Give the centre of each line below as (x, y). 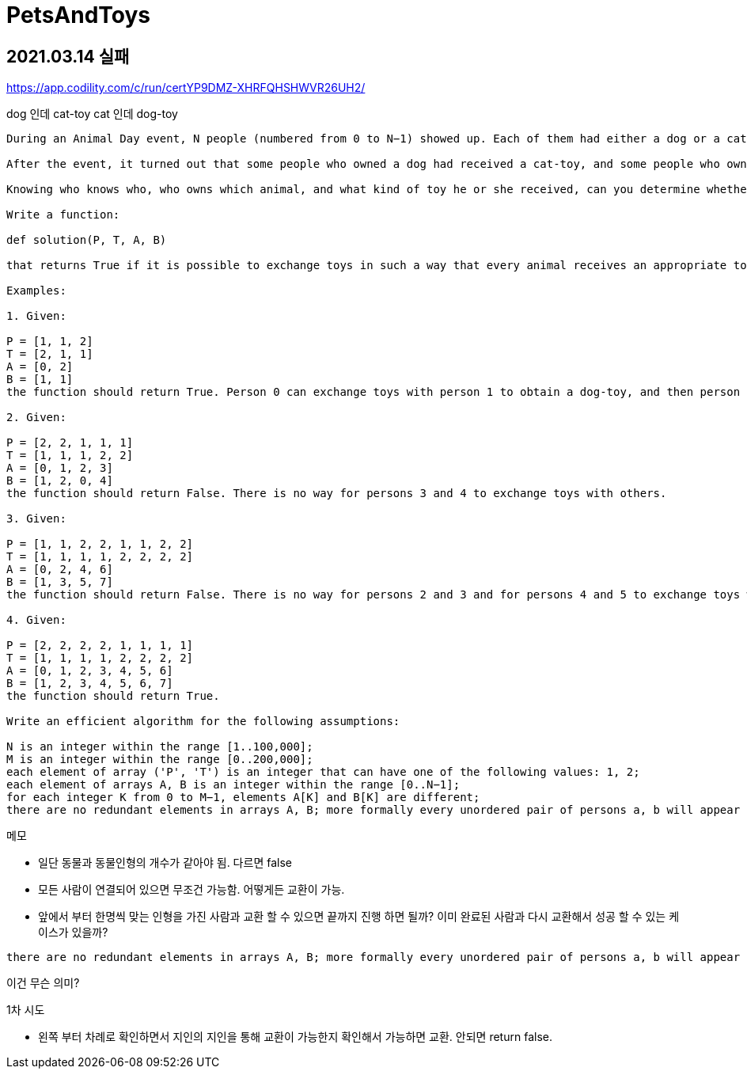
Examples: (36, 291)
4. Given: (36, 620)
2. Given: (36, 418)
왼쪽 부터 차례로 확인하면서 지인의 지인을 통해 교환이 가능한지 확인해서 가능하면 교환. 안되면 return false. (295, 1037)
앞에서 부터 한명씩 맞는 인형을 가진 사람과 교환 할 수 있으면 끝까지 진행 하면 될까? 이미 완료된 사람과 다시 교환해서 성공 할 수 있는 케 (359, 917)
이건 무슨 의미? (43, 983)
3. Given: (36, 519)
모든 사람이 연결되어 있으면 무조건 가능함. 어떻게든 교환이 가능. (191, 890)
